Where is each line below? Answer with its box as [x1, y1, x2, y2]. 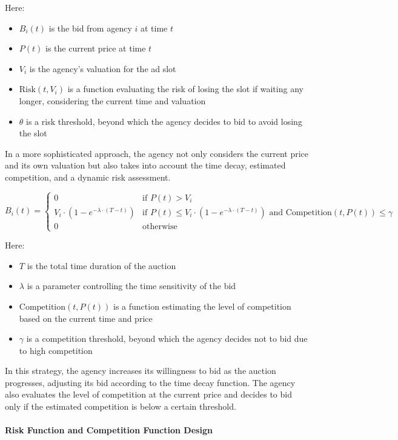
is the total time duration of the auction [27, 259, 176, 272]
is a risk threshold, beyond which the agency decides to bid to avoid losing [26, 115, 302, 127]
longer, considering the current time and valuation [19, 94, 206, 107]
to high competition [19, 344, 93, 356]
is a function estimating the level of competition [113, 299, 291, 312]
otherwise [142, 222, 177, 231]
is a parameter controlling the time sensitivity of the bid [27, 279, 236, 292]
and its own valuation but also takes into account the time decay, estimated [5, 159, 286, 172]
